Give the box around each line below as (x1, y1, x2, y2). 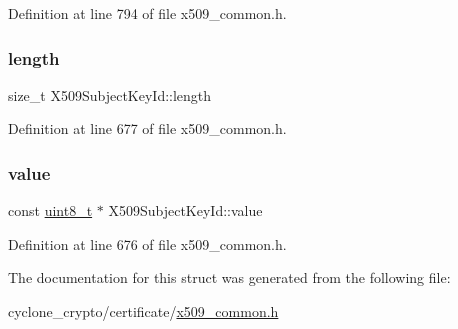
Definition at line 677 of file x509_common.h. (8, 118, 287, 139)
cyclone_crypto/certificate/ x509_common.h (8, 301, 279, 321)
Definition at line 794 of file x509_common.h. (8, 3, 287, 23)
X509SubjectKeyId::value (108, 200, 263, 221)
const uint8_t (8, 200, 93, 221)
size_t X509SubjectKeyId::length (8, 84, 212, 105)
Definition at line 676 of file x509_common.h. (8, 233, 287, 254)
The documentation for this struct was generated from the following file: (8, 267, 451, 288)
